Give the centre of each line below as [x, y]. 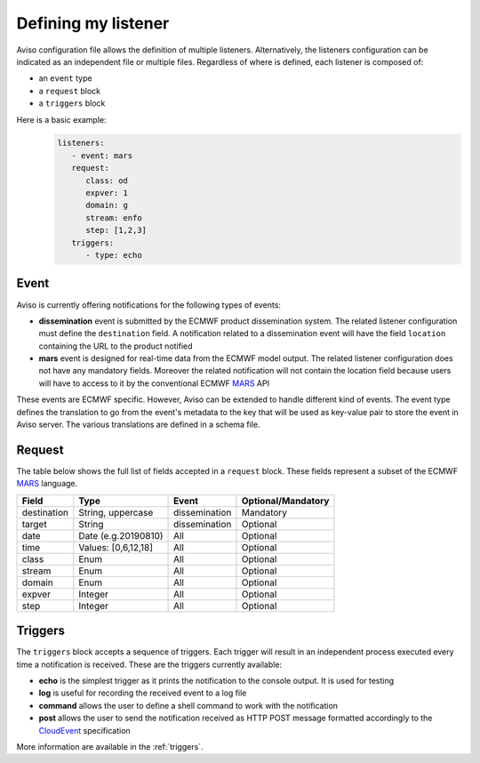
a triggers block [72, 103]
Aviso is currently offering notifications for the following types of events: [149, 305]
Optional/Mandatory [285, 501]
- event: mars [102, 155]
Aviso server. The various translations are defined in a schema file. [139, 425]
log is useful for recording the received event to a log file [143, 693]
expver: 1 [107, 193]
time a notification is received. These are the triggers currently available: [149, 664]
